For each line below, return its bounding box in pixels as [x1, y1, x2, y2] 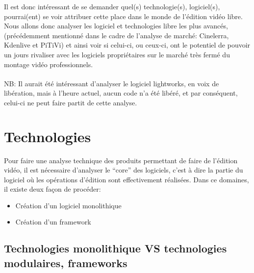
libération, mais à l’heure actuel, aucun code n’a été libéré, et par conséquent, [4, 88, 238, 98]
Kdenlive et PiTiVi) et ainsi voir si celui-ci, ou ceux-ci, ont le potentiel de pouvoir [4, 40, 251, 50]
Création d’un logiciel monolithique [15, 200, 122, 210]
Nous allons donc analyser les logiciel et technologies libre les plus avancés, [4, 21, 228, 31]
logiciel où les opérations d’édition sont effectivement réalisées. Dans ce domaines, [4, 174, 249, 184]
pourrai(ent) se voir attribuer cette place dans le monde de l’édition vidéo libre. [4, 11, 243, 21]
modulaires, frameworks [4, 255, 127, 270]
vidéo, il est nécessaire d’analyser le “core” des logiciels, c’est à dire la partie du [4, 165, 243, 175]
